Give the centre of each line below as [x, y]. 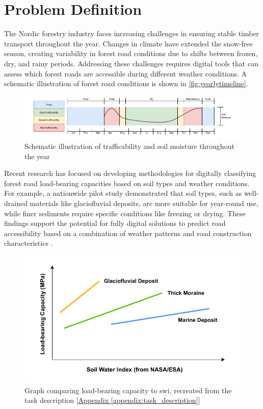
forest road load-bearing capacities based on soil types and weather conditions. [127, 183]
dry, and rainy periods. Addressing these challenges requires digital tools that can [131, 63]
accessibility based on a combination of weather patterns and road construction [128, 233]
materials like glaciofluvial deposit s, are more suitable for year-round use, [144, 203]
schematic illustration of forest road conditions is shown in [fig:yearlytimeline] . [126, 83]
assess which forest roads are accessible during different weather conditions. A [126, 73]
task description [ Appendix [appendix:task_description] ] [112, 400]
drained [16, 203]
